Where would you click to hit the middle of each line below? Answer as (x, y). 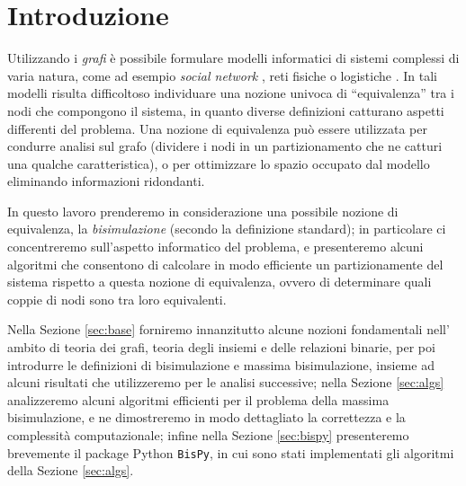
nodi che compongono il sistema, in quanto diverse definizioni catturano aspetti (226, 110)
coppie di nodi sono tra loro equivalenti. (117, 299)
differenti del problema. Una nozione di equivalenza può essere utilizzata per (217, 128)
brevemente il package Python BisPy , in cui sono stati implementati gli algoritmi (231, 452)
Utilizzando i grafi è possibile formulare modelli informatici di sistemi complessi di (233, 58)
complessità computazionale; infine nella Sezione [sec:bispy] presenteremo (208, 435)
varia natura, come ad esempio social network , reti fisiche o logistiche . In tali (222, 75)
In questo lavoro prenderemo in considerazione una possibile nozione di (203, 211)
